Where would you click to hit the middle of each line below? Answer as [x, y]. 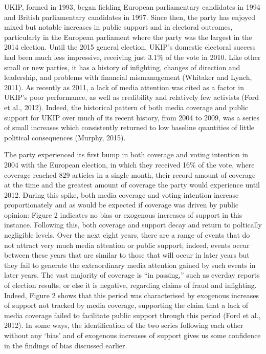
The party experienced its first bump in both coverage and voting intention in [126, 154]
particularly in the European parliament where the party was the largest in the [128, 37]
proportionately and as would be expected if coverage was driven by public [121, 205]
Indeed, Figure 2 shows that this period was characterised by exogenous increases [131, 295]
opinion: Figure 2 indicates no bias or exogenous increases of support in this [123, 214]
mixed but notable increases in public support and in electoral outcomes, [118, 27]
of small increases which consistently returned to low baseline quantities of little [129, 127]
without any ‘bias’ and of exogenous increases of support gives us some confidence [132, 335]
